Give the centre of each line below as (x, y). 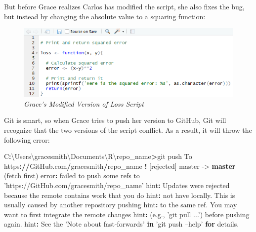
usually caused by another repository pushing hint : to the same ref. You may (121, 205)
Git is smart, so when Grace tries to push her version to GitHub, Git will (115, 120)
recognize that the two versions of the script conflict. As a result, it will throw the (128, 130)
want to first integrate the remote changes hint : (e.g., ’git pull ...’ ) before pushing (127, 214)
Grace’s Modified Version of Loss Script (84, 103)
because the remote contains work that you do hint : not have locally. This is (120, 195)
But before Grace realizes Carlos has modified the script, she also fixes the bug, (124, 6)
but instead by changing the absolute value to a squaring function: (105, 16)
